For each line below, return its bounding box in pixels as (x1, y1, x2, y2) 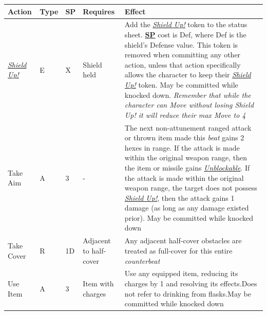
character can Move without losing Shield (124, 99, 254, 110)
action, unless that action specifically (124, 59, 241, 70)
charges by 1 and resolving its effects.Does (124, 278, 257, 288)
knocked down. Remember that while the (124, 89, 251, 100)
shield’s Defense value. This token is (124, 39, 238, 50)
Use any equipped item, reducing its (124, 268, 238, 279)
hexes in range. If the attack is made (124, 142, 240, 153)
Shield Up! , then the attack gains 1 (124, 192, 235, 203)
